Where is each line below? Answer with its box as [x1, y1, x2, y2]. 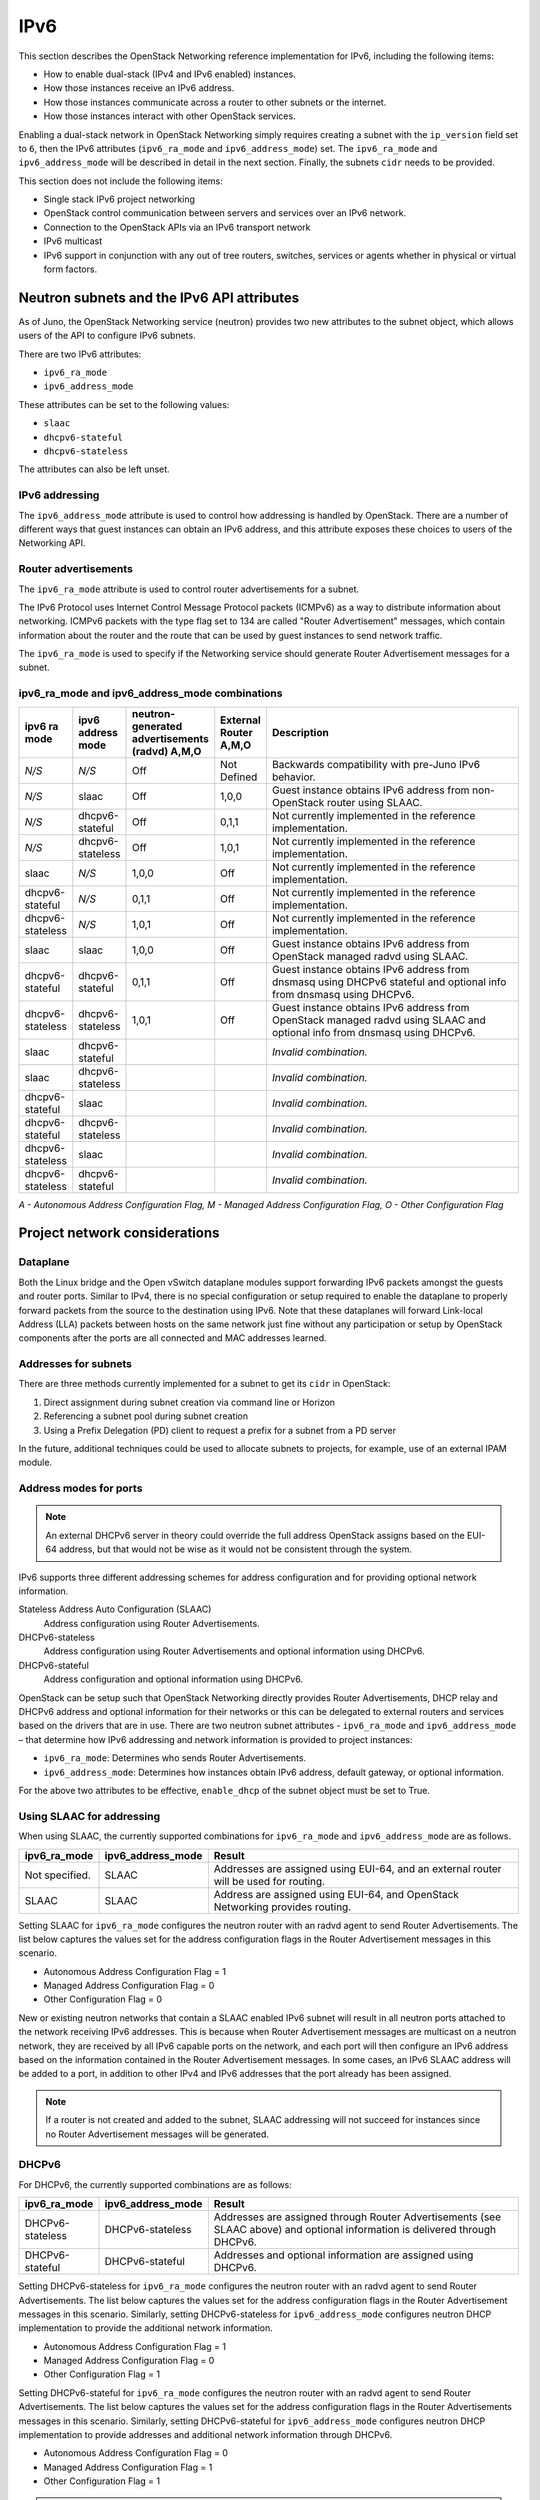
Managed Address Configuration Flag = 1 [43, 2461, 213, 2473]
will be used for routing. [213, 1874, 325, 1888]
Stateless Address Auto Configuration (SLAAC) [18, 1603, 212, 1615]
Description [271, 725, 329, 739]
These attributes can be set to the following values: [18, 398, 230, 410]
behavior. [271, 770, 316, 784]
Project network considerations [18, 1225, 220, 1242]
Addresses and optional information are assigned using [213, 2248, 474, 2262]
